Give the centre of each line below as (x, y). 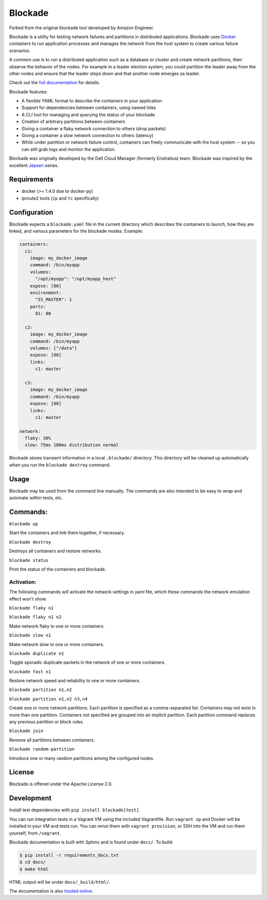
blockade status (29, 560)
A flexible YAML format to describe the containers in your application (92, 101)
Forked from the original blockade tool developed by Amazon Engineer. (82, 28)
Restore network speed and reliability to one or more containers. (75, 681)
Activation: (23, 582)
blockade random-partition (42, 749)
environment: (46, 293)
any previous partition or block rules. (46, 722)
